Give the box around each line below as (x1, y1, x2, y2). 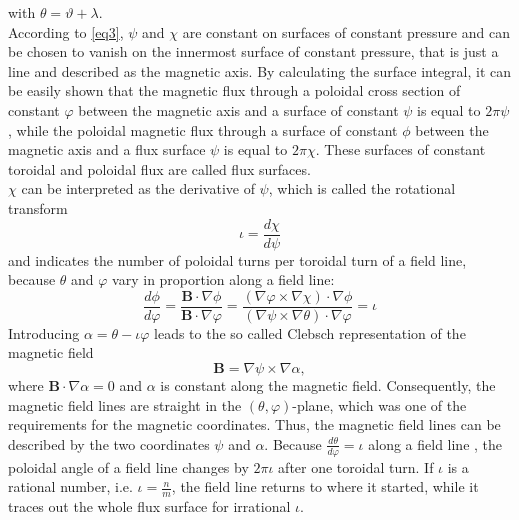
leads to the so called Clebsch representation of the (154, 322, 466, 343)
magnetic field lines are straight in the (8, 394, 242, 415)
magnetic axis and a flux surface (8, 139, 206, 160)
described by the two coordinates (8, 433, 210, 454)
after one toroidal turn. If (278, 456, 434, 477)
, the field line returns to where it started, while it (171, 476, 479, 497)
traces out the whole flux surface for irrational (8, 496, 291, 517)
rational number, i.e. (8, 476, 133, 497)
